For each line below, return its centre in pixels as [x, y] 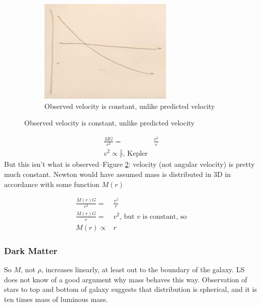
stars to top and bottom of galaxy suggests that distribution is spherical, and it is [130, 289]
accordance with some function [52, 184]
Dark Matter [31, 250]
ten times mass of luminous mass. [56, 299]
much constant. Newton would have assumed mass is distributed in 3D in [118, 174]
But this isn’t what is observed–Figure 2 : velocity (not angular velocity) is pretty [129, 164]
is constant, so [165, 217]
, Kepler [135, 154]
